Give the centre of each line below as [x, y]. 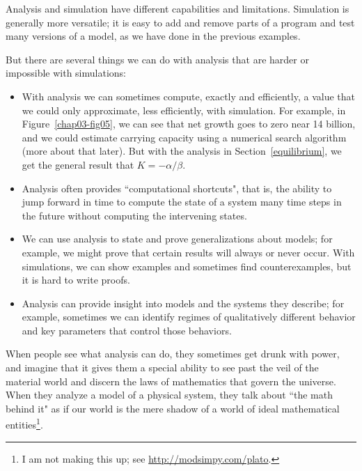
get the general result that [78, 164]
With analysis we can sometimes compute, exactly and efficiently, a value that [188, 96]
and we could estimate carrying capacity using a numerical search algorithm [184, 137]
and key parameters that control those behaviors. [127, 330]
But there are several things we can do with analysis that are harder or [157, 59]
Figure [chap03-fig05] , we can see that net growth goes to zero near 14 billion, [189, 124]
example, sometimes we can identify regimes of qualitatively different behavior [189, 317]
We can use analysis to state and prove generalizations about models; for [177, 239]
